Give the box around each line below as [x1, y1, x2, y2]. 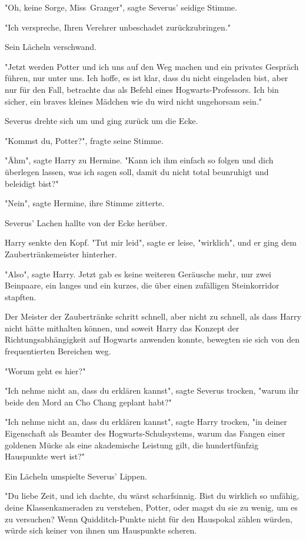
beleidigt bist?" [5, 177, 59, 189]
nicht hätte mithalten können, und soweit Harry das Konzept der [5, 321, 240, 334]
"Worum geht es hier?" [5, 364, 86, 377]
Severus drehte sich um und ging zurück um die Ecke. [5, 115, 198, 127]
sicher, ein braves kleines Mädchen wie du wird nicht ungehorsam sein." [5, 95, 262, 107]
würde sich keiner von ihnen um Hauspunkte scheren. [5, 524, 197, 536]
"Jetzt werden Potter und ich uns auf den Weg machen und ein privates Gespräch [5, 60, 299, 72]
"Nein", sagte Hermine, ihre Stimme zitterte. [5, 197, 165, 209]
